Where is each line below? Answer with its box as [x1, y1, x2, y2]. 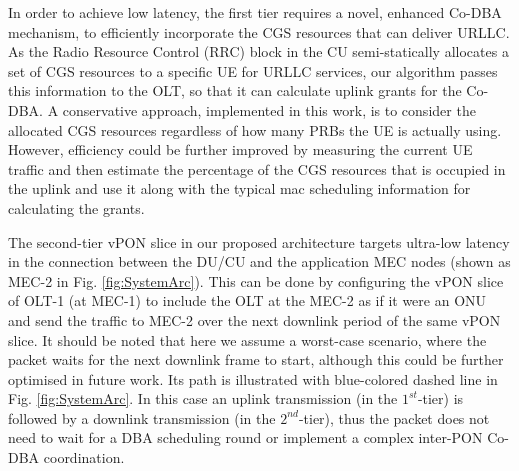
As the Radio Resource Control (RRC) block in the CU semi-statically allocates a [8, 41, 509, 62]
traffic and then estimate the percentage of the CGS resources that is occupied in [8, 158, 506, 179]
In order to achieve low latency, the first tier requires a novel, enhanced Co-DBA [8, 2, 502, 22]
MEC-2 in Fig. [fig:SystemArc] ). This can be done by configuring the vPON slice [8, 270, 504, 291]
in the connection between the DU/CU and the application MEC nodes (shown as [8, 251, 511, 272]
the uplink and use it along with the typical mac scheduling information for [8, 178, 471, 199]
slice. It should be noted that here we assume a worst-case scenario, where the [8, 329, 487, 350]
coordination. [43, 447, 125, 468]
